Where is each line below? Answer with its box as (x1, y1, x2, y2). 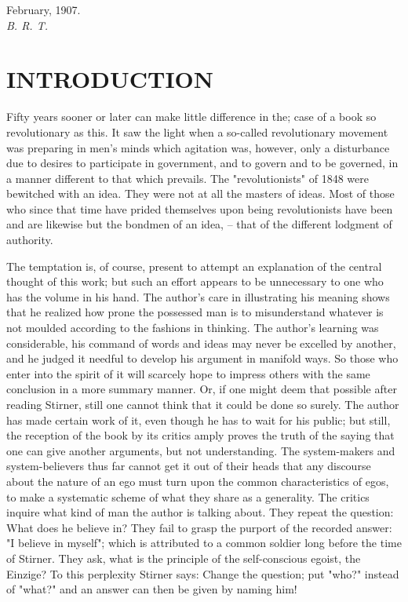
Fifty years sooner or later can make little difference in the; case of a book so (6, 108, 377, 125)
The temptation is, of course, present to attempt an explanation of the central (6, 257, 382, 274)
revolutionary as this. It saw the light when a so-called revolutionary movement (6, 123, 388, 140)
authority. (6, 232, 53, 248)
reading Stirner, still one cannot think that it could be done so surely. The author (6, 396, 399, 412)
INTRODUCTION (6, 63, 214, 95)
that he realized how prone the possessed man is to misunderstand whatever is (6, 304, 384, 320)
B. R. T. (6, 16, 49, 33)
